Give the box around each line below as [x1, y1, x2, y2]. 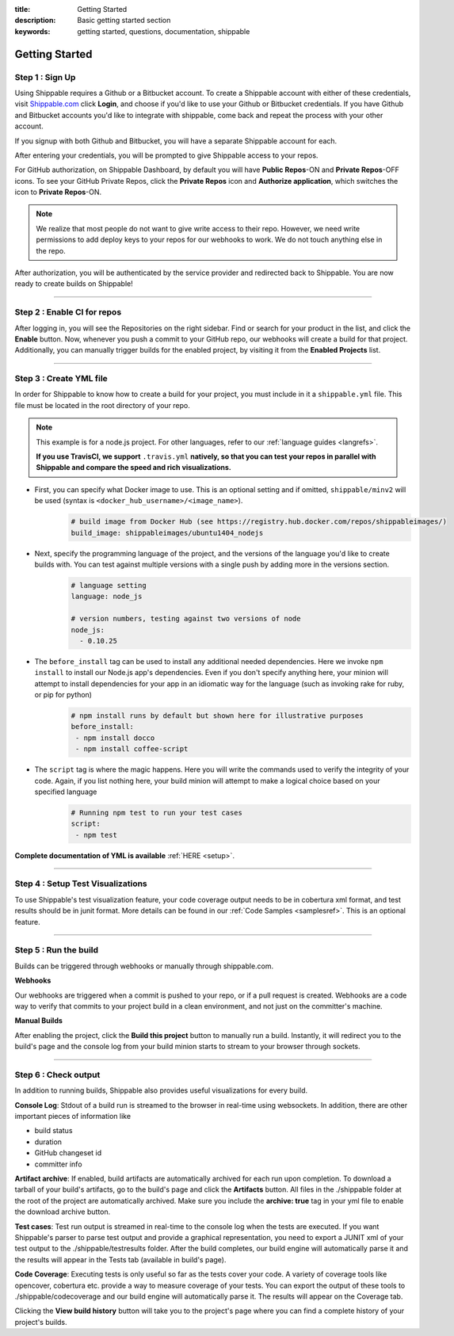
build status [34, 1126, 73, 1136]
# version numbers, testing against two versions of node [71, 614, 301, 624]
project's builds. [14, 1317, 67, 1326]
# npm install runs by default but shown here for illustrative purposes [71, 712, 364, 720]
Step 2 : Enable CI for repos [14, 307, 122, 318]
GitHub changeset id [34, 1148, 102, 1158]
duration [34, 1137, 63, 1147]
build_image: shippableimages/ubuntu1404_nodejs [71, 528, 264, 537]
